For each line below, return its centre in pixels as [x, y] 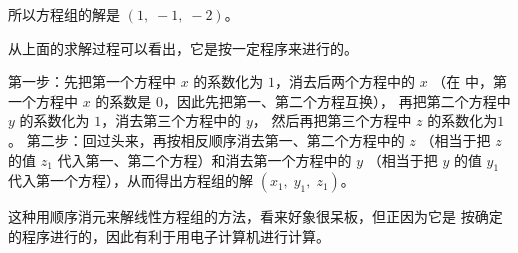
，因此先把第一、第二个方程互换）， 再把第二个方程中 [337, 100]
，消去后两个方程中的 [345, 81]
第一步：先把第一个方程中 [92, 81]
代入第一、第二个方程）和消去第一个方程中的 [204, 159]
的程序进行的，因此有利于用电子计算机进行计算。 [169, 235]
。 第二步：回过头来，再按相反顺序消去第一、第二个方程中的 [206, 139]
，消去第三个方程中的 [171, 120]
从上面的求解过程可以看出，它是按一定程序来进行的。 [183, 47]
